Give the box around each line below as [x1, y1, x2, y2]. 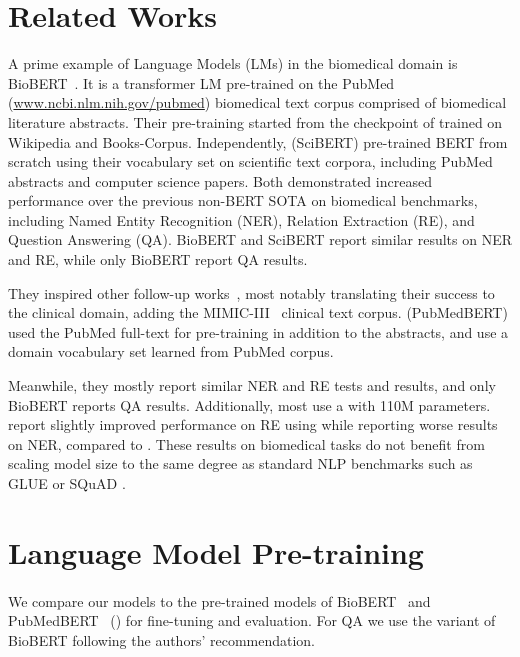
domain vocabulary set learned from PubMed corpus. [8, 341, 334, 362]
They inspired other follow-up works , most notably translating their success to [8, 282, 495, 303]
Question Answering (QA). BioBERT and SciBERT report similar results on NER [8, 229, 513, 250]
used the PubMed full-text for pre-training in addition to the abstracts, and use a [8, 321, 509, 342]
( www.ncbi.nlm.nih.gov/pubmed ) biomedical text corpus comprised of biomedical [8, 92, 507, 113]
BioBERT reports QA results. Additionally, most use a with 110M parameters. [8, 394, 491, 415]
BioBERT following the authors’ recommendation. [8, 629, 316, 650]
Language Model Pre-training [8, 531, 424, 572]
